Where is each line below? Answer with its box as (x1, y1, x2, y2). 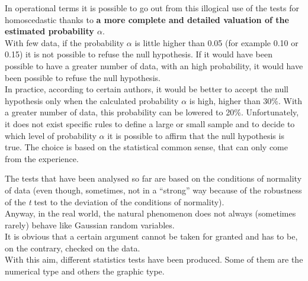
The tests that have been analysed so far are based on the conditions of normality (5, 172, 302, 185)
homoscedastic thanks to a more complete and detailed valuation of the (5, 13, 289, 25)
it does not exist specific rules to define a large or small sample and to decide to (5, 117, 295, 130)
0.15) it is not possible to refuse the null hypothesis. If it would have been (5, 48, 273, 60)
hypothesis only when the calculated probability (5, 94, 179, 106)
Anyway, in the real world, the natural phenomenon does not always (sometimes (5, 207, 296, 219)
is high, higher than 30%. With (189, 94, 303, 106)
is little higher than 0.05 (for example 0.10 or (134, 36, 299, 49)
